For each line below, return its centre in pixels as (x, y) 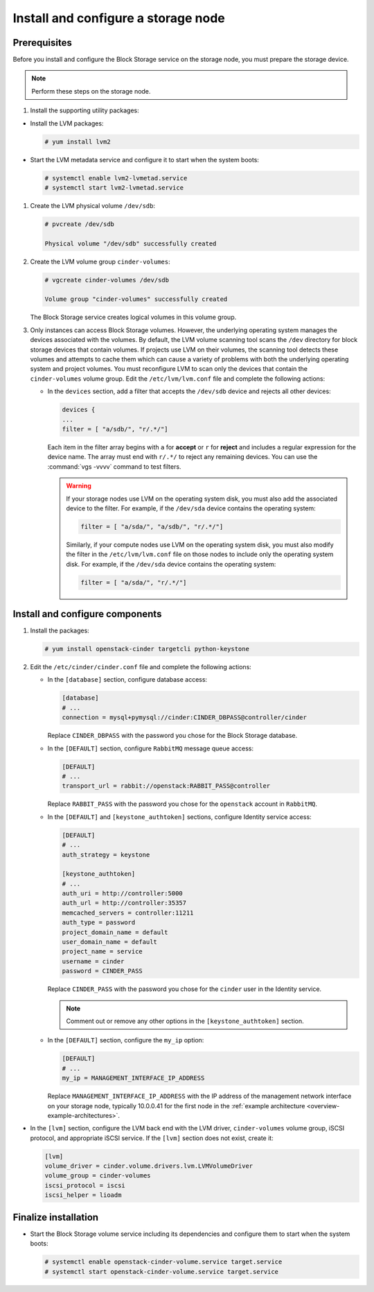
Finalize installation (56, 1217)
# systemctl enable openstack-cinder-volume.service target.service (163, 1262)
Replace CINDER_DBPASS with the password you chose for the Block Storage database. (172, 736)
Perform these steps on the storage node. (91, 91)
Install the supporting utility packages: (85, 110)
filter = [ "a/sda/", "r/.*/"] (134, 582)
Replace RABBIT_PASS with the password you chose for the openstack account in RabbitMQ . (182, 804)
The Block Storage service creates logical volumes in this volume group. (133, 317)
